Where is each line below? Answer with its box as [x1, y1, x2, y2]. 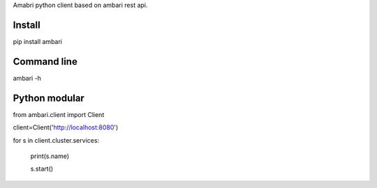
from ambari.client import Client [13, 110, 105, 118]
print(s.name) [30, 152, 70, 160]
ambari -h [13, 74, 42, 82]
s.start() [30, 164, 54, 173]
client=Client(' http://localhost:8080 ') [13, 123, 119, 132]
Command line [13, 56, 78, 68]
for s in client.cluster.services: [13, 136, 100, 144]
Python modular [13, 92, 85, 104]
